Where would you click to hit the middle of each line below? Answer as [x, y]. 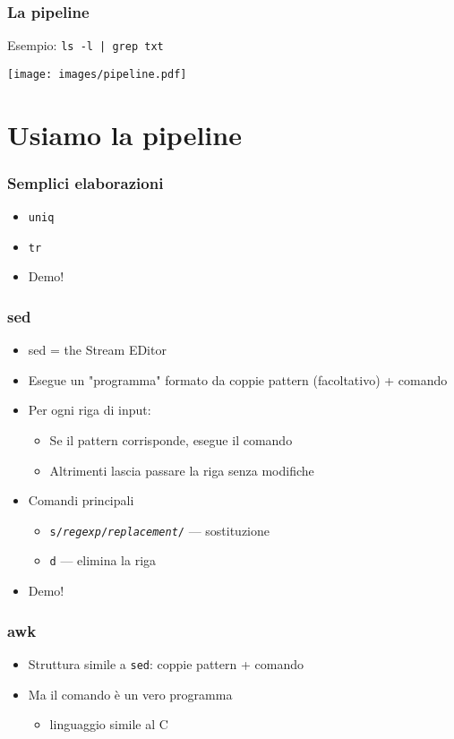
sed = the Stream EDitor [97, 350]
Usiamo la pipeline [124, 134]
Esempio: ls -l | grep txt [86, 45]
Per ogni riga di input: [90, 410]
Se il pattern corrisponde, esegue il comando [171, 440]
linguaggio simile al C [109, 724]
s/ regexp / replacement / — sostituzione [160, 530]
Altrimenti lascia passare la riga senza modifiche [182, 470]
